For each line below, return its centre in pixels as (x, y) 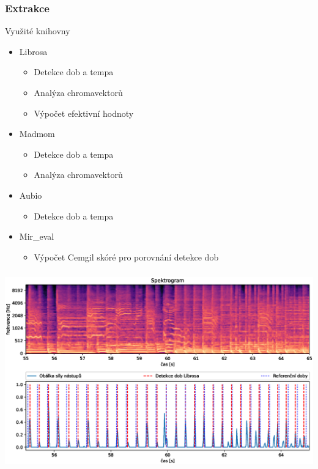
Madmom (37, 134)
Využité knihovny (38, 31)
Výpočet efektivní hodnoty (84, 113)
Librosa (33, 51)
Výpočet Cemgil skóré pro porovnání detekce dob (126, 257)
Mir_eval (37, 236)
